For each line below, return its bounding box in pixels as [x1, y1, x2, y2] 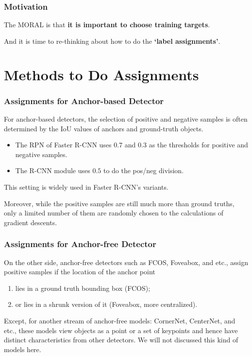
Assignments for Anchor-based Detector [4, 94, 164, 107]
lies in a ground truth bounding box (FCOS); [15, 283, 151, 293]
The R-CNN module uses [15, 165, 90, 176]
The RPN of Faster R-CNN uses [15, 140, 112, 150]
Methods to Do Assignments [4, 64, 199, 84]
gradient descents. [4, 217, 57, 227]
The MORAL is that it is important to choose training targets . [4, 19, 210, 30]
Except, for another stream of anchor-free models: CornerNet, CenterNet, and [4, 315, 235, 325]
